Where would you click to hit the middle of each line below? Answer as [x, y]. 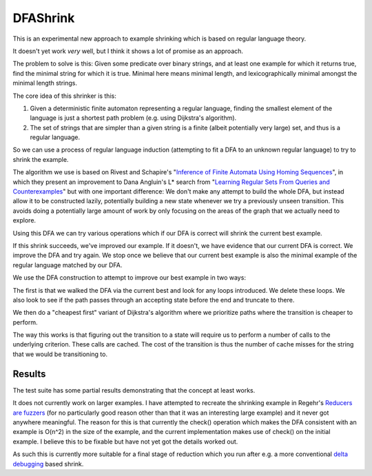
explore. [24, 220]
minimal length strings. [45, 83]
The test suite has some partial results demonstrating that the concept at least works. [134, 390]
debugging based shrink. [48, 464]
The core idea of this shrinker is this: [64, 96]
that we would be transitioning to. [60, 354]
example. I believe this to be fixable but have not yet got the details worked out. [125, 442]
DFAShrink [44, 18]
